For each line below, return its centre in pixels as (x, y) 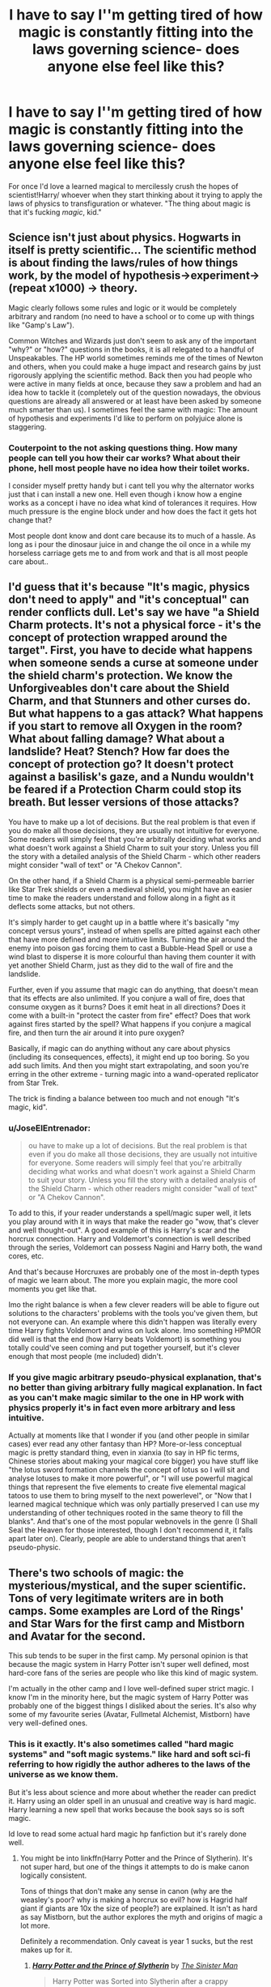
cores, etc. (26, 1256)
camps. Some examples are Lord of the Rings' (126, 1611)
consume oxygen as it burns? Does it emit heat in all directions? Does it (127, 1006)
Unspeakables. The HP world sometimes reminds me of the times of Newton (136, 357)
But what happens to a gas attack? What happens (136, 714)
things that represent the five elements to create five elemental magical (127, 1487)
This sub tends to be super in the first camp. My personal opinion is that (128, 1656)
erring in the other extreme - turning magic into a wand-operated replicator (133, 1074)
